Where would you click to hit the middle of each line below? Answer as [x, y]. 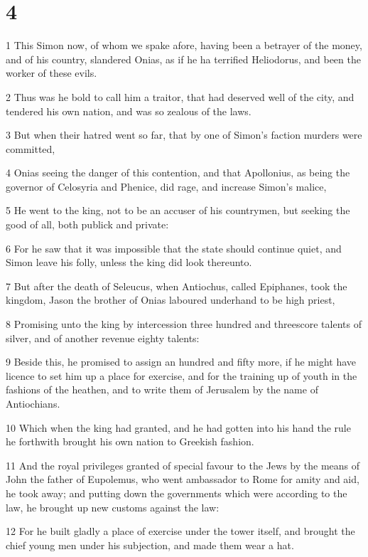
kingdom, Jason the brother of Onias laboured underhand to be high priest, [171, 300]
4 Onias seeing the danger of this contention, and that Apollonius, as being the [178, 173]
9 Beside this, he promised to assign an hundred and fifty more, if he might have [181, 362]
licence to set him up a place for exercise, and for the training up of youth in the [182, 375]
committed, [31, 148]
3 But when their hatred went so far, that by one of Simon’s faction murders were [184, 135]
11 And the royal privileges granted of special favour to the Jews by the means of [183, 465]
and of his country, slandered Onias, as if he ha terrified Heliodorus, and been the [183, 59]
